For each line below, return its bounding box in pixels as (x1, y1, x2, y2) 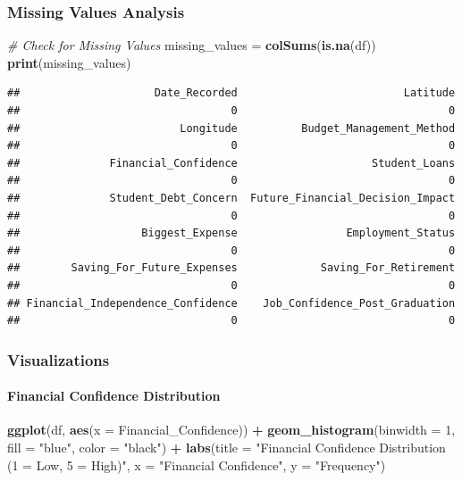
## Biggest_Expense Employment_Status (7, 227, 456, 240)
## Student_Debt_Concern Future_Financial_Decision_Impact (7, 191, 456, 204)
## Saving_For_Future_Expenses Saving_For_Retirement (7, 261, 456, 275)
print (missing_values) (7, 53, 131, 71)
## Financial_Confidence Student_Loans (7, 156, 456, 170)
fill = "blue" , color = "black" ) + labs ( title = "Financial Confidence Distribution (7, 437, 446, 456)
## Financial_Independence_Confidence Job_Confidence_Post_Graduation (7, 296, 456, 310)
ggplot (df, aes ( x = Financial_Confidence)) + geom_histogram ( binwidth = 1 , (7, 420, 456, 439)
